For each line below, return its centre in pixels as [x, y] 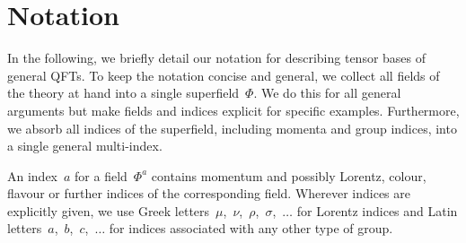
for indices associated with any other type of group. [251, 228]
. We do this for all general [327, 93]
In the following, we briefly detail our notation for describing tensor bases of [217, 58]
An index [33, 175]
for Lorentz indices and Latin [377, 210]
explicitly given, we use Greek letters [109, 210]
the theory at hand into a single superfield [123, 93]
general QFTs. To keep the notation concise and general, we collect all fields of [224, 75]
